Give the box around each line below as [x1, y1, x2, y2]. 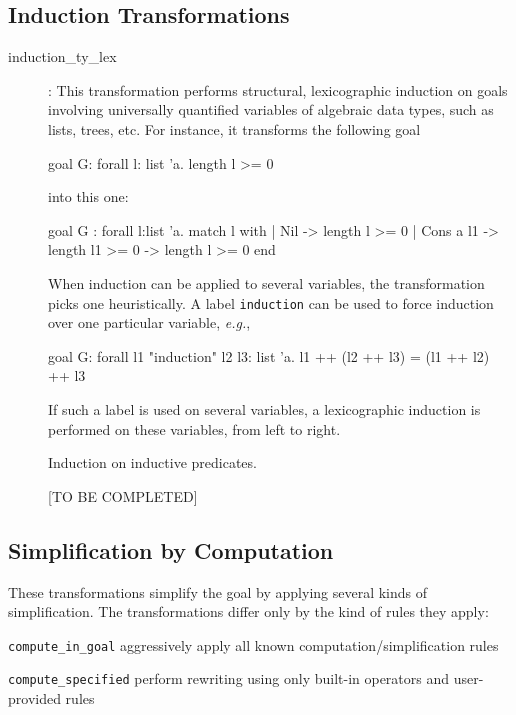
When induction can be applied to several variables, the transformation [48, 272, 485, 293]
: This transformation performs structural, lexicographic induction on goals [48, 79, 508, 100]
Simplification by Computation [8, 534, 334, 565]
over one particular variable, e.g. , [48, 312, 251, 333]
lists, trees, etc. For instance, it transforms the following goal [48, 118, 421, 139]
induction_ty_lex [8, 46, 117, 67]
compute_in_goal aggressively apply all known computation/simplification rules [8, 634, 499, 655]
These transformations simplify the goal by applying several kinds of [8, 581, 428, 602]
